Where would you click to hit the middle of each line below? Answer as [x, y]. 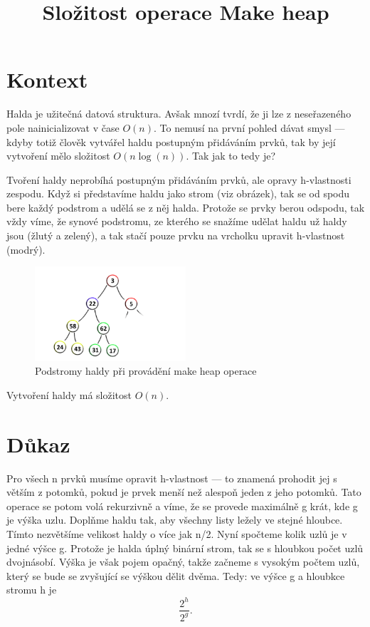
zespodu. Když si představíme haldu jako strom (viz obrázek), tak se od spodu [178, 193]
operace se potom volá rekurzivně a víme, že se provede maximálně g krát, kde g [182, 506]
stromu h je [32, 590]
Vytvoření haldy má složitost [69, 394]
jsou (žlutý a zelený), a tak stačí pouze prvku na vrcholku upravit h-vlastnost [176, 235]
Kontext [47, 79]
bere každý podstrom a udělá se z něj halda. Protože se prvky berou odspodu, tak [186, 207]
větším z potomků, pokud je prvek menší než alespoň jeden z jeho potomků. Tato [184, 492]
